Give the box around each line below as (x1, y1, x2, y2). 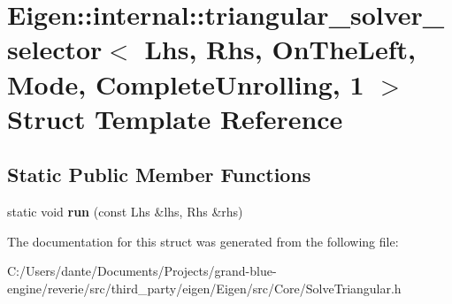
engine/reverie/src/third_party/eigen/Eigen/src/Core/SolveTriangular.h (7, 278, 402, 297)
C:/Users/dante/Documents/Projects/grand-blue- (7, 262, 277, 280)
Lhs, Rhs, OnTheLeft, (144, 31, 417, 67)
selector (7, 31, 103, 67)
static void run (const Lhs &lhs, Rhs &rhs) (7, 202, 243, 221)
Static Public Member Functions (7, 161, 311, 188)
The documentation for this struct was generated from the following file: (7, 232, 399, 250)
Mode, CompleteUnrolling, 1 (7, 65, 364, 102)
